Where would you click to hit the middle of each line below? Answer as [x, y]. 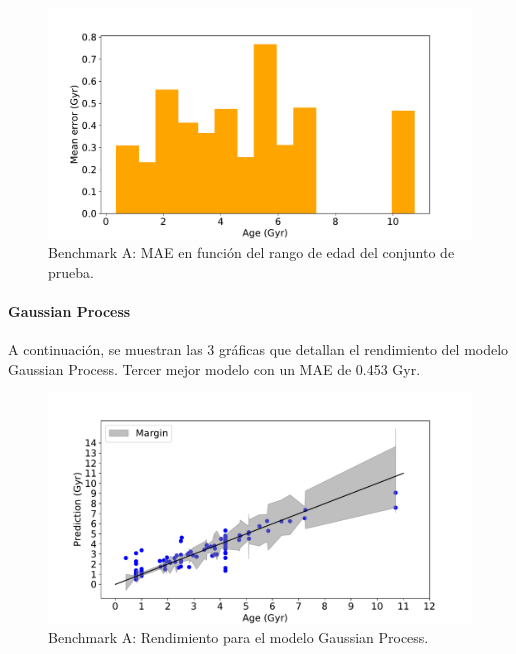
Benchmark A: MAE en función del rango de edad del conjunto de [251, 252]
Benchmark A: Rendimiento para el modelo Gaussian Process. [238, 637]
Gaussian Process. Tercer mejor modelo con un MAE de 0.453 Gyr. [214, 368]
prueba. [71, 271]
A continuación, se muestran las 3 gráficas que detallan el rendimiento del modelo [258, 349]
